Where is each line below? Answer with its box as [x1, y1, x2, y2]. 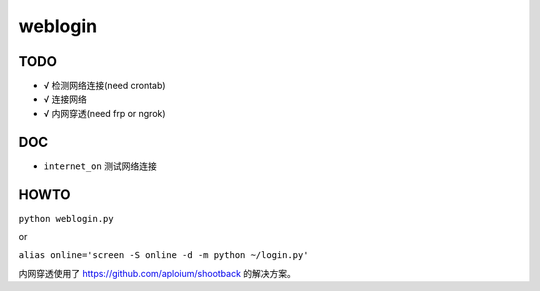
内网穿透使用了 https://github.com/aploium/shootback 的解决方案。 [18, 267, 297, 279]
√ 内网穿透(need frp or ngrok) [43, 107, 166, 119]
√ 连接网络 [43, 93, 87, 105]
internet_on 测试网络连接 [43, 160, 157, 172]
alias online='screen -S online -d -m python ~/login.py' [18, 250, 309, 261]
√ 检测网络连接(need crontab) [43, 80, 166, 92]
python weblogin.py [18, 213, 114, 224]
